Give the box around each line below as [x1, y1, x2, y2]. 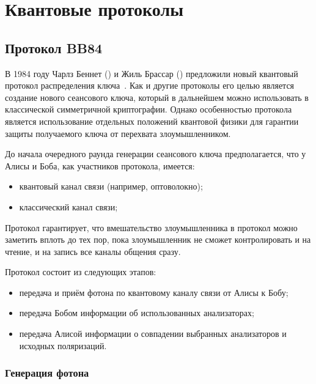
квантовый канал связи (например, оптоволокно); [19, 180, 203, 193]
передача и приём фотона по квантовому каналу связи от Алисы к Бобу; [19, 286, 288, 298]
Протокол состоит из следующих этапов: [5, 265, 156, 278]
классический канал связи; [19, 200, 118, 213]
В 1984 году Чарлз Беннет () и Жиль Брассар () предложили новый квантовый [5, 67, 298, 79]
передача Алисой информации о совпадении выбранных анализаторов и [19, 327, 287, 340]
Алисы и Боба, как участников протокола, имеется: [5, 159, 195, 172]
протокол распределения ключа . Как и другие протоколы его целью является [5, 79, 295, 92]
